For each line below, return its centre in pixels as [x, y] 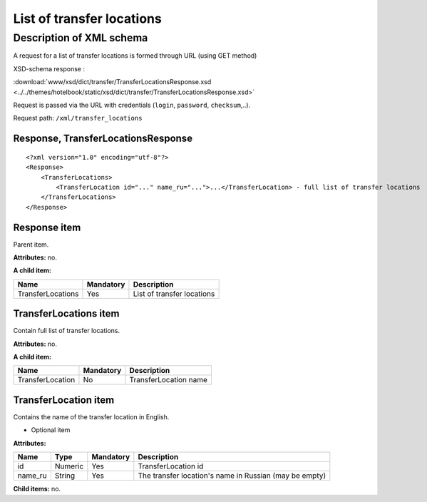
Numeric [69, 466]
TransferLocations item [66, 314]
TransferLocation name [169, 380]
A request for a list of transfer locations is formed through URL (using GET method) [135, 56]
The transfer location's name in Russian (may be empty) [232, 476]
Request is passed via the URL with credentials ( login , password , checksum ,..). [132, 105]
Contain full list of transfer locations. [67, 331]
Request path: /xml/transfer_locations [78, 118]
